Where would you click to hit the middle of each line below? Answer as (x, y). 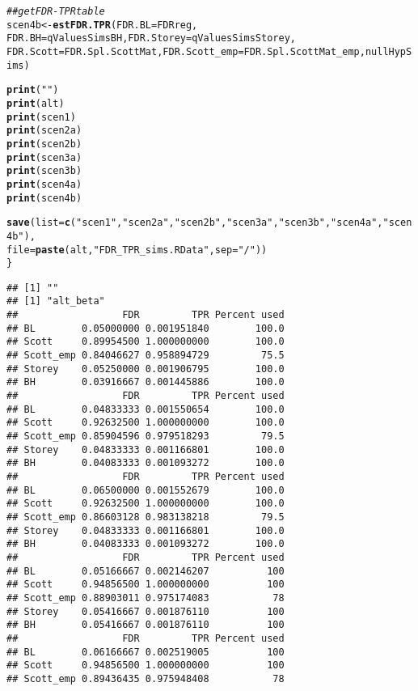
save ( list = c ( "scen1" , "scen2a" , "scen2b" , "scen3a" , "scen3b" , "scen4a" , (195, 223)
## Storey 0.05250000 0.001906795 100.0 (146, 369)
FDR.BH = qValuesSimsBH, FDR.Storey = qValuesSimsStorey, (151, 38)
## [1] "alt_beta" (56, 301)
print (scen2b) (44, 144)
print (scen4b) (44, 198)
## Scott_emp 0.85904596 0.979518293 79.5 (146, 437)
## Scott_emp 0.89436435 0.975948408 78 (146, 678)
